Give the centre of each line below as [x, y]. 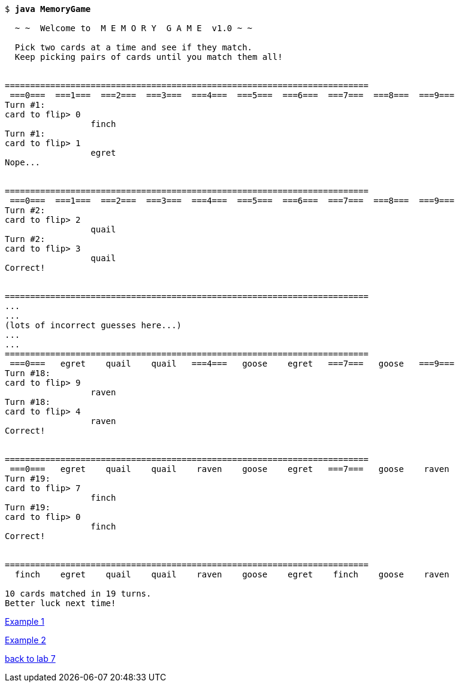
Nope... [23, 162]
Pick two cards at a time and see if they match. [134, 47]
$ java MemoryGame [48, 9]
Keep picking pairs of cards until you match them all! [149, 57]
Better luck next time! [61, 603]
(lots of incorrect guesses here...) [93, 325]
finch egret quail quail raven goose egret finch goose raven [232, 574]
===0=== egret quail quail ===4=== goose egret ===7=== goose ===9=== [232, 364]
